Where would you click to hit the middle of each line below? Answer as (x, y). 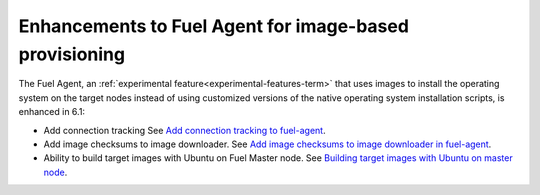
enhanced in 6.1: (51, 112)
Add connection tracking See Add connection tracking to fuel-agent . (184, 130)
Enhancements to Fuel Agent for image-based (214, 26)
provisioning (71, 54)
